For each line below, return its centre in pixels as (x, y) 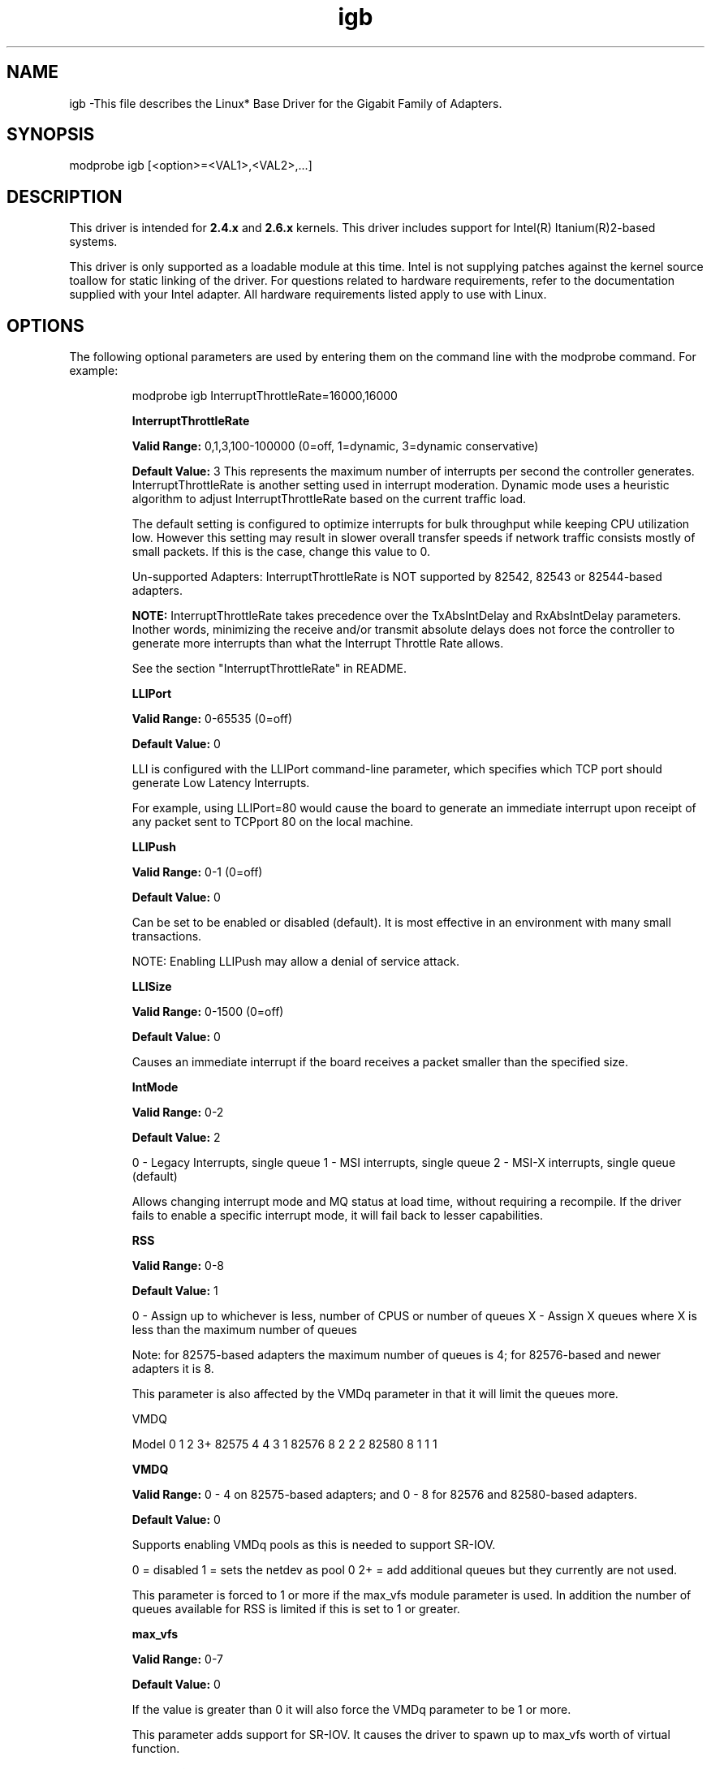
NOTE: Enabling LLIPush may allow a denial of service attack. (296, 962)
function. (156, 1749)
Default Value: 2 (176, 1138)
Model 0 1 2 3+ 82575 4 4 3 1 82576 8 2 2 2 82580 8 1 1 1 (284, 1444)
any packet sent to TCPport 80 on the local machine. (273, 822)
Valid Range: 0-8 (178, 1266)
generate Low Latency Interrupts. (221, 783)
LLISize (152, 987)
